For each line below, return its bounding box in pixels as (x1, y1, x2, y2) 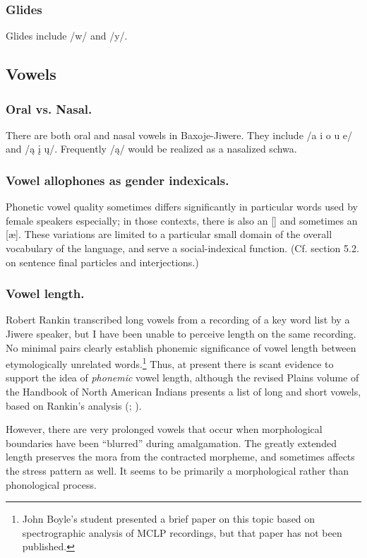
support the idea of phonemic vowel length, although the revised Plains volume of (6, 370, 359, 385)
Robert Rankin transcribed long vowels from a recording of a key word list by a (6, 312, 350, 327)
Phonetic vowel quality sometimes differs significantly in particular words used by (6, 199, 358, 214)
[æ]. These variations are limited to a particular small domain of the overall (6, 227, 332, 242)
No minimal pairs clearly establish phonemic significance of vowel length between (6, 340, 356, 355)
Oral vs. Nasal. (6, 100, 92, 117)
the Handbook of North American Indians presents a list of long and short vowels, (6, 384, 361, 399)
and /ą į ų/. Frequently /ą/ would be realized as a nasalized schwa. (6, 141, 297, 156)
